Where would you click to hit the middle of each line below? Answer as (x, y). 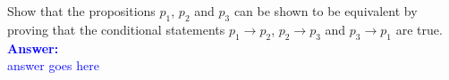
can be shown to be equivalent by (326, 11)
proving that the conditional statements (116, 29)
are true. (419, 29)
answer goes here (53, 65)
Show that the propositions (81, 11)
